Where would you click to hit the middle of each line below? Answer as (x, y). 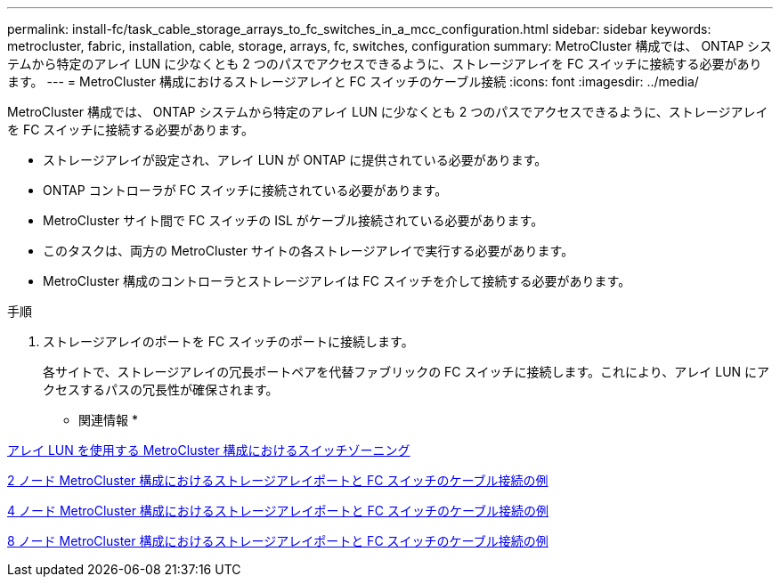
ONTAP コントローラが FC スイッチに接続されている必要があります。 (245, 190)
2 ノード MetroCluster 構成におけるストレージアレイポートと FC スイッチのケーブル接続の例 (278, 480)
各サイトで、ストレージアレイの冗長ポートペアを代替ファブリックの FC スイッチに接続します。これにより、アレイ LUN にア (406, 372)
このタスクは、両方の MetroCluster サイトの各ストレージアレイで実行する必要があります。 (309, 251)
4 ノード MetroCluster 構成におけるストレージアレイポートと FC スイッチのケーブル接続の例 (278, 511)
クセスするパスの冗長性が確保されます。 (161, 389)
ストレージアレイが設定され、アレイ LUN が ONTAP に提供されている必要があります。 (295, 160)
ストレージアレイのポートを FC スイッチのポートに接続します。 (228, 341)
